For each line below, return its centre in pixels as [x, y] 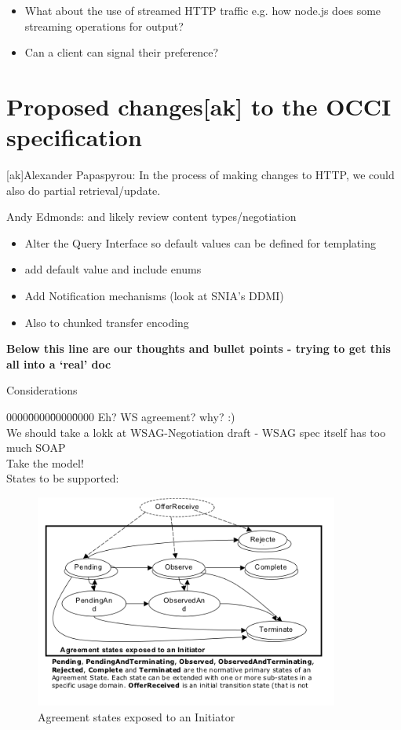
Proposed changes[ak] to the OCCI [199, 106]
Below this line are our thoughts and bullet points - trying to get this [199, 348]
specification [74, 137]
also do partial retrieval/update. [84, 190]
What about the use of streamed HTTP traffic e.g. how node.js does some [203, 10]
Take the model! [45, 462]
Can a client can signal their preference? [122, 52]
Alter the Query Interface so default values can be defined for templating [200, 242]
